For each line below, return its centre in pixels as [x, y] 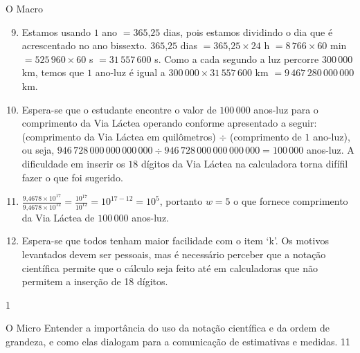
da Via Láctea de [58, 217]
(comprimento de [265, 136]
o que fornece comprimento [291, 201]
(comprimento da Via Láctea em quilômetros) [119, 136]
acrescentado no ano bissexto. [84, 45]
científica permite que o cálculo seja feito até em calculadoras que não [170, 268]
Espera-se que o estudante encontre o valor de [119, 109]
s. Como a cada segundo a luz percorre [237, 58]
